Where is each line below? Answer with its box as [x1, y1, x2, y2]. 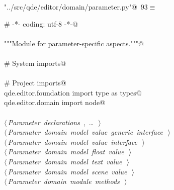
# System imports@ [4, 57, 66, 68]
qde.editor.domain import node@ [4, 97, 106, 108]
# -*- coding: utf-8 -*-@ [4, 18, 78, 29]
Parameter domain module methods [8, 176, 120, 186]
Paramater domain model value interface [8, 136, 138, 147]
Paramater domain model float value [8, 146, 124, 157]
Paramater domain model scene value [8, 166, 127, 176]
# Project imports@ [4, 77, 66, 88]
